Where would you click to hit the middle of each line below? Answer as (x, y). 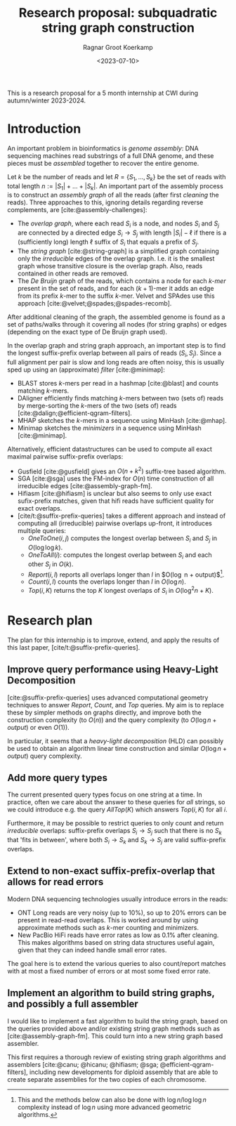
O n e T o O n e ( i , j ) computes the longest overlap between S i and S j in (123, 539)
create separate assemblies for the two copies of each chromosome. (107, 1079)
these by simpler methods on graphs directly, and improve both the (104, 712)
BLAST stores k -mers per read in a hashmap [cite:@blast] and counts (118, 383)
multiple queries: (42, 531)
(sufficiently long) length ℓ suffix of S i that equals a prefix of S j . (108, 242)
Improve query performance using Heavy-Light (113, 670)
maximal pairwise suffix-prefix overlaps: (65, 456)
